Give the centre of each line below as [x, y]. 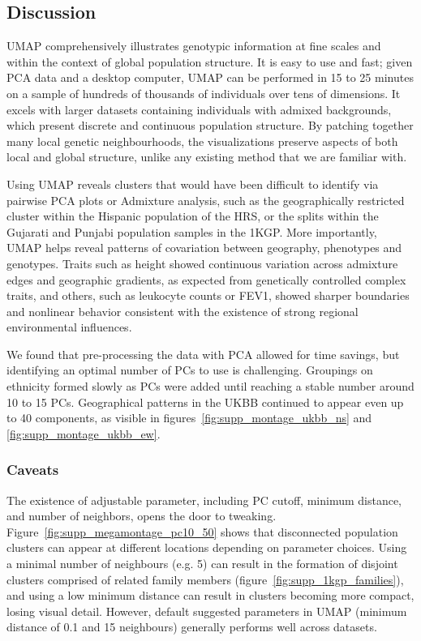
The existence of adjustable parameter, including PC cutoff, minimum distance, [204, 500]
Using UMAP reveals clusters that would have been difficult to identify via [193, 184]
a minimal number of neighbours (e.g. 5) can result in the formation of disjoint [202, 564]
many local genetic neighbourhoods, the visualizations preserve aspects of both [202, 141]
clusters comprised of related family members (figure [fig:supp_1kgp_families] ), [205, 579]
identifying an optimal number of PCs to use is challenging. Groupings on [190, 370]
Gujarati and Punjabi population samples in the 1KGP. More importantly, [192, 231]
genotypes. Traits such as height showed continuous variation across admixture [202, 263]
